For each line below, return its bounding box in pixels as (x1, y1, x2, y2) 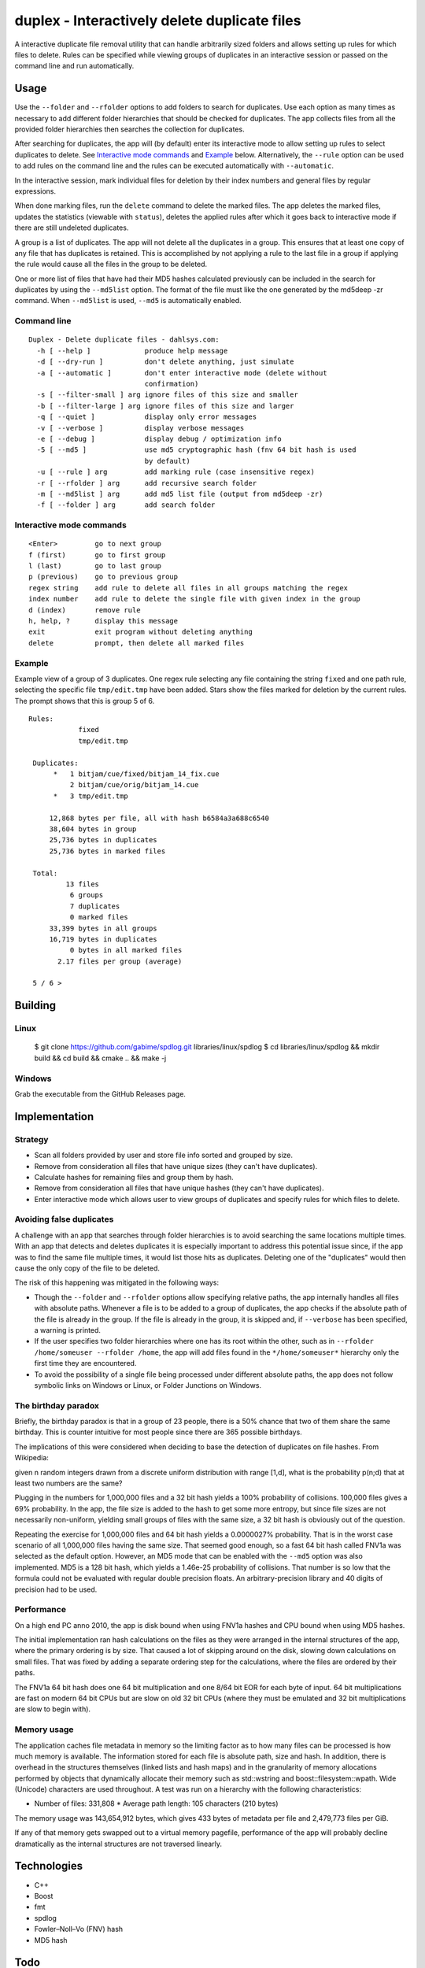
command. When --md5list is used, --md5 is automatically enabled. (14, 296, 242, 305)
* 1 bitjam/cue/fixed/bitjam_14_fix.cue (53, 770, 220, 779)
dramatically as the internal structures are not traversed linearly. (14, 1839, 222, 1848)
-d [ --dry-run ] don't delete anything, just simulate (36, 357, 294, 366)
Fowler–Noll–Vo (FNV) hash (34, 1925, 124, 1934)
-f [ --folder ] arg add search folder (36, 501, 216, 509)
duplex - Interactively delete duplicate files (14, 12, 301, 29)
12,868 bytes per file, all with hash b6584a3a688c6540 (49, 813, 269, 823)
